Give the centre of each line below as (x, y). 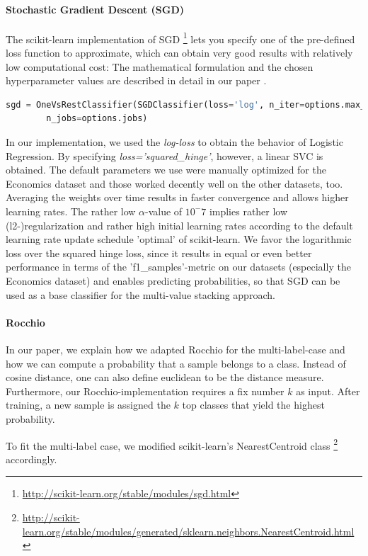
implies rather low (248, 211)
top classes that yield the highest (253, 405)
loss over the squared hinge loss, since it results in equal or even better (159, 253)
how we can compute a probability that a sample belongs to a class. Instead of (176, 363)
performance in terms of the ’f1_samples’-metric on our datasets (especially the (178, 267)
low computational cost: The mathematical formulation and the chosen (160, 66)
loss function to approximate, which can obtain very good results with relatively (179, 53)
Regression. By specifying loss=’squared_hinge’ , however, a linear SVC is (165, 155)
